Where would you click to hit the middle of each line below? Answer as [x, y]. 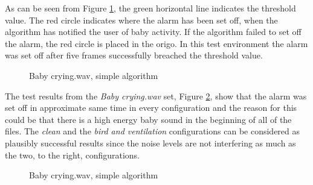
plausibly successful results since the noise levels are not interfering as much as [150, 143]
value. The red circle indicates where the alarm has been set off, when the [141, 20]
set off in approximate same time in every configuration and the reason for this [151, 108]
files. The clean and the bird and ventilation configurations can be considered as [153, 131]
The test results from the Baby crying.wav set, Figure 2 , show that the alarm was [156, 96]
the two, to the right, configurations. [73, 155]
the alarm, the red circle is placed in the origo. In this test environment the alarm [156, 43]
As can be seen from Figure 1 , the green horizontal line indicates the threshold [150, 8]
